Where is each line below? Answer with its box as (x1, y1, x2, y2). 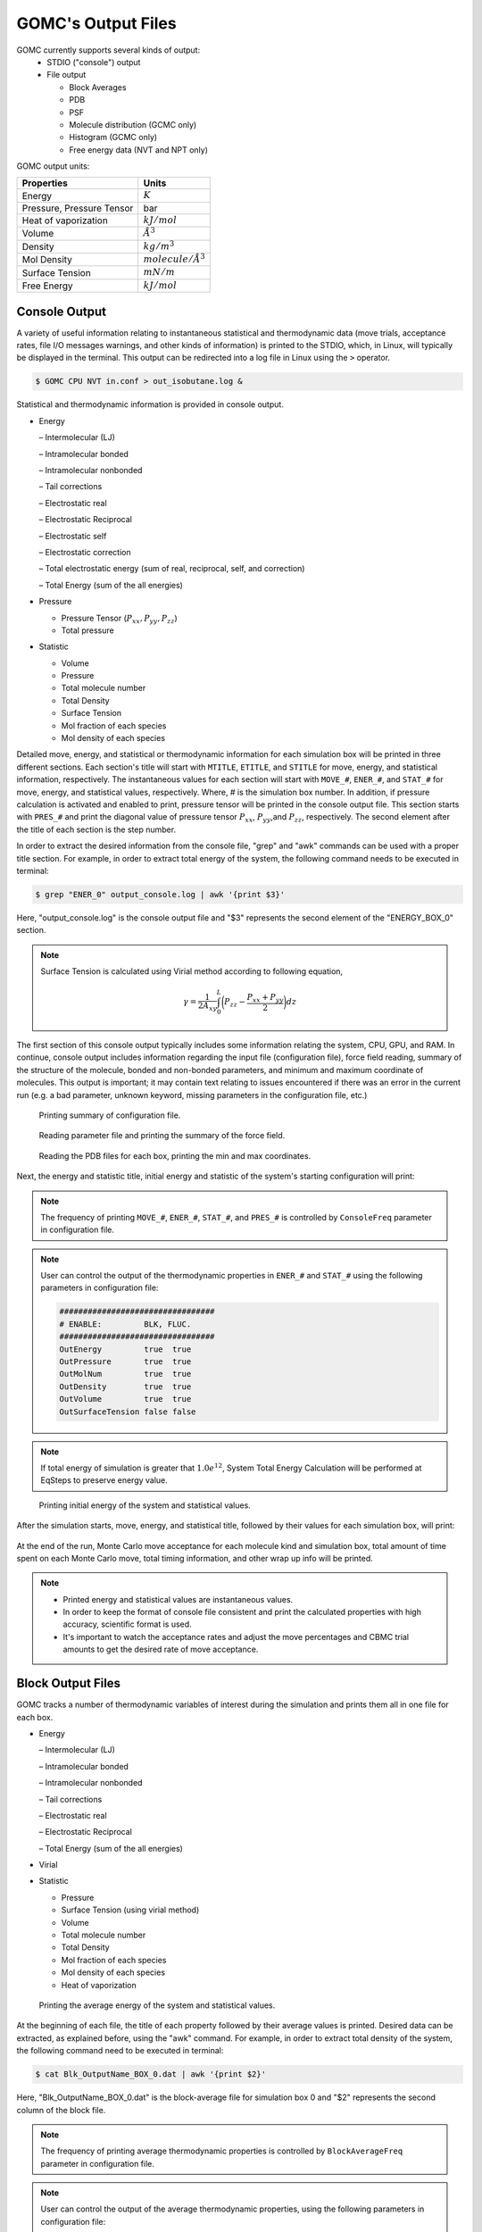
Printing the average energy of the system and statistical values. (38, 2000, 276, 2011)
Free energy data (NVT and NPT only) (69, 144, 209, 155)
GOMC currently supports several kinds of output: (16, 45, 201, 55)
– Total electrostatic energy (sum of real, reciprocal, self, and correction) (38, 563, 305, 574)
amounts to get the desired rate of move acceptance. (62, 1644, 259, 1655)
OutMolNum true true (59, 1369, 192, 1379)
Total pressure (61, 625, 115, 636)
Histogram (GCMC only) (69, 132, 158, 143)
